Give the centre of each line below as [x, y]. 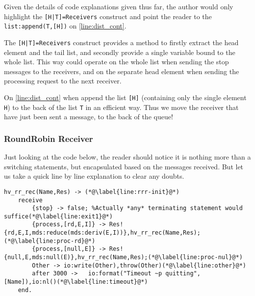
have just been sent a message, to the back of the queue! [89, 117]
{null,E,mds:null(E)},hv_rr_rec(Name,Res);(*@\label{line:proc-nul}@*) [123, 257]
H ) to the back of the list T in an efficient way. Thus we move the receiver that [121, 107]
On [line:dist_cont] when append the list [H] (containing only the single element [125, 97]
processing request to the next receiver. [63, 81]
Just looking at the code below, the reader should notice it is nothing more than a [127, 157]
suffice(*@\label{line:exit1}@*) [58, 216]
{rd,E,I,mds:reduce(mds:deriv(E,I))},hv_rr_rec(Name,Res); [102, 233]
